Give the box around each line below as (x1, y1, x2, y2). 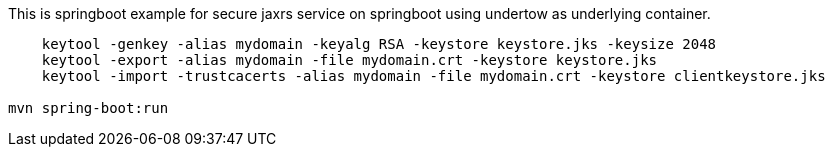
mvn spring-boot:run (8, 100, 169, 116)
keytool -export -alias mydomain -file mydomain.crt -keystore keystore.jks (41, 52, 658, 68)
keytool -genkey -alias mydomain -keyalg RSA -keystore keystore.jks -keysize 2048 (41, 36, 717, 52)
